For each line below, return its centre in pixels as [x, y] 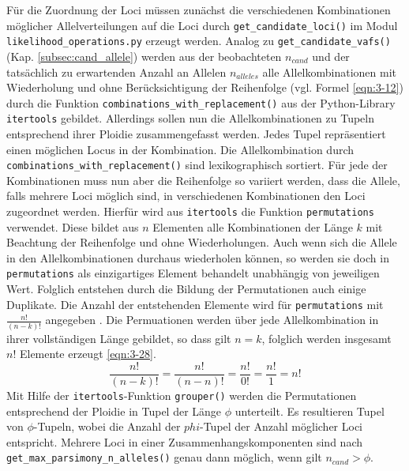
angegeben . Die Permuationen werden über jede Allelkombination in [212, 320]
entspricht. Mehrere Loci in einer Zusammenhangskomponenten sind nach [184, 441]
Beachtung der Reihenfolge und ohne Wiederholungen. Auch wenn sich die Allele [202, 242]
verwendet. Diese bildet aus [73, 226]
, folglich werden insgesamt [326, 338]
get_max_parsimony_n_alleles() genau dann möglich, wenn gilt [164, 457]
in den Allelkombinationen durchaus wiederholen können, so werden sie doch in [198, 257]
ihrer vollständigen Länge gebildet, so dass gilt [119, 338]
